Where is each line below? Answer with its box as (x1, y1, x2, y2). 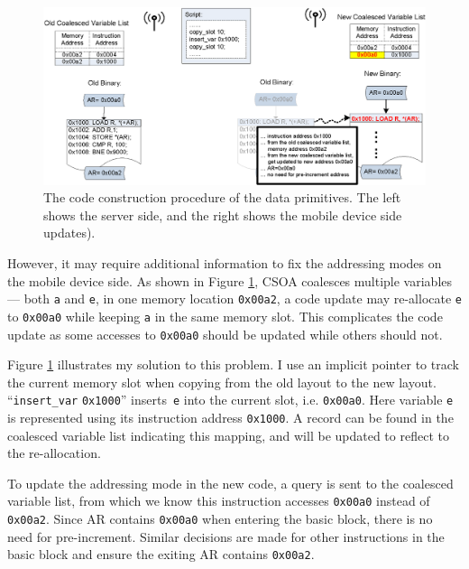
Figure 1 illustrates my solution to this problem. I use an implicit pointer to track (7, 355, 459, 374)
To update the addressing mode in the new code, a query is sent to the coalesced (7, 473, 454, 492)
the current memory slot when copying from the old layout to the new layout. (7, 372, 437, 391)
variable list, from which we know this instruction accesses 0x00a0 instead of (7, 491, 430, 510)
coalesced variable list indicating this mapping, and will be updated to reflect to (7, 425, 449, 444)
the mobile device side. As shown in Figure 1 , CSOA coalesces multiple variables (7, 271, 453, 290)
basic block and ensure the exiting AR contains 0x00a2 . (7, 545, 315, 564)
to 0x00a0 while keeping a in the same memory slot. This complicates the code (7, 306, 443, 325)
